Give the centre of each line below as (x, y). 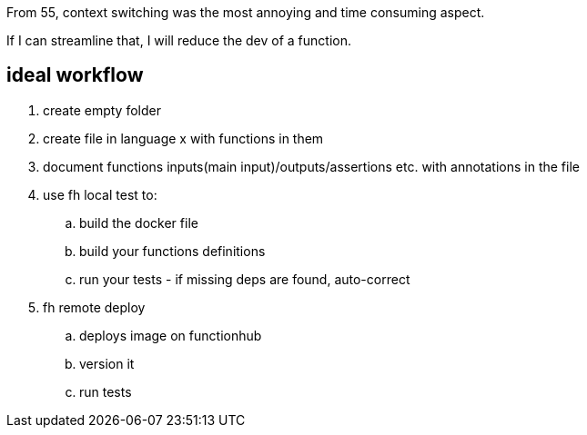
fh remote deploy (94, 307)
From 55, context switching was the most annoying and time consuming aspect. (246, 12)
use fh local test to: (100, 194)
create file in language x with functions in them (183, 138)
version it (107, 363)
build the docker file (139, 222)
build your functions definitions (172, 251)
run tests (106, 391)
